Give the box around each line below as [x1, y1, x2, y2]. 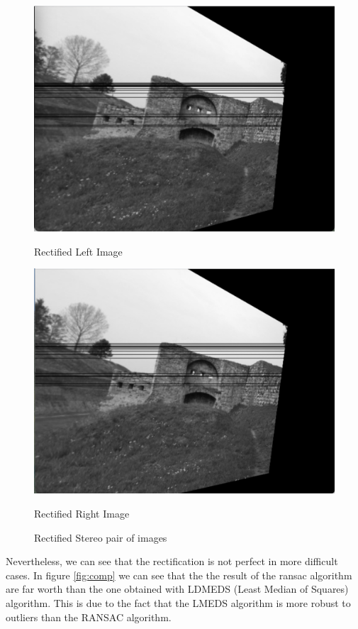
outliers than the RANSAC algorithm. [6, 609, 172, 624]
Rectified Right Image [34, 505, 130, 520]
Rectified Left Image [34, 244, 123, 258]
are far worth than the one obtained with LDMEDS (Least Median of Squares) [6, 581, 349, 596]
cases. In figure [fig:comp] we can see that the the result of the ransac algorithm [6, 567, 352, 582]
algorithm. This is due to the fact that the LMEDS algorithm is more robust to [6, 595, 351, 610]
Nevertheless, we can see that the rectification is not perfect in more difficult [6, 554, 338, 569]
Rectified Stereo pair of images [34, 530, 167, 545]
